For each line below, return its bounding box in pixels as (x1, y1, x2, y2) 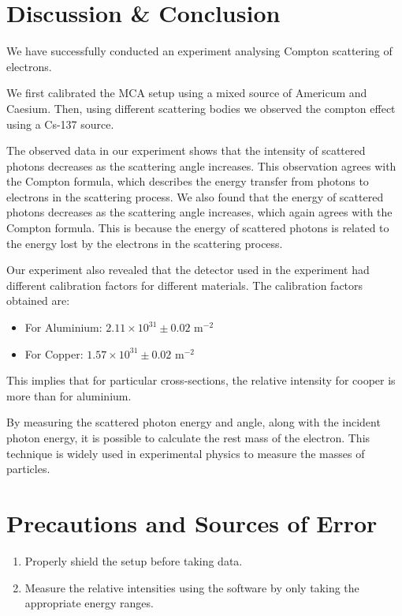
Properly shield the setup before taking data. (24, 552, 243, 569)
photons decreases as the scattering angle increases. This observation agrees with (6, 157, 396, 174)
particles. (6, 460, 50, 477)
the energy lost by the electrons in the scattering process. (6, 235, 283, 251)
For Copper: (24, 345, 84, 362)
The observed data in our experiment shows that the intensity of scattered (6, 142, 366, 159)
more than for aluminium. (6, 387, 132, 404)
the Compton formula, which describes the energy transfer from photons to (6, 173, 369, 190)
